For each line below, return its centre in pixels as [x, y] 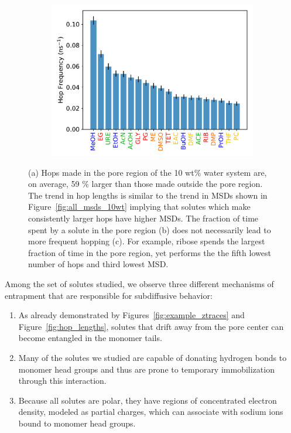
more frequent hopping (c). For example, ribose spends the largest [147, 241]
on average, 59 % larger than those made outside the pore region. [145, 184]
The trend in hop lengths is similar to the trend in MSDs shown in [148, 195]
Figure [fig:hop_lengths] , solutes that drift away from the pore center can [151, 326]
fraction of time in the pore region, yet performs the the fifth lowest [150, 252]
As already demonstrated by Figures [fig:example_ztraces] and [131, 315]
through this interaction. [62, 381]
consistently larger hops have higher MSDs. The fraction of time [143, 218]
